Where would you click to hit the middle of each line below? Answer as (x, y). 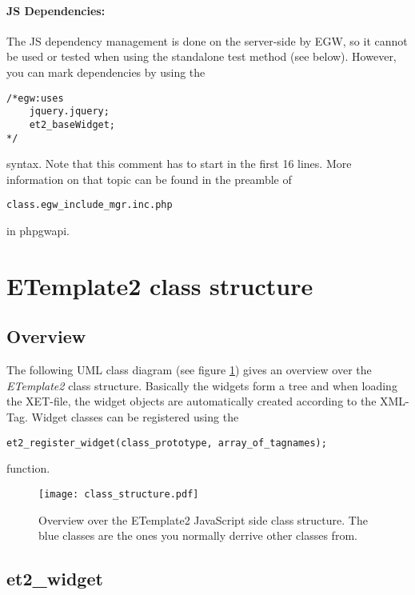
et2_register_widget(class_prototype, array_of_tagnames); (167, 443)
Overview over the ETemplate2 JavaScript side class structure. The (203, 519)
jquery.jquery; (69, 112)
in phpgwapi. (38, 231)
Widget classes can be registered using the (135, 417)
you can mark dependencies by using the (106, 72)
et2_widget (55, 579)
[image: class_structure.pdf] (119, 494)
